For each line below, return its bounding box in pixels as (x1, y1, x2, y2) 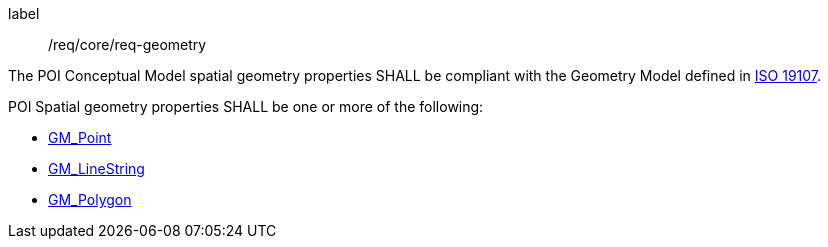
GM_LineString (48, 160, 145, 177)
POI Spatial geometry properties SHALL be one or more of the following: (8, 98, 484, 115)
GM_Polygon (48, 191, 132, 208)
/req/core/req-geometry (48, 36, 207, 53)
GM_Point (48, 129, 112, 146)
